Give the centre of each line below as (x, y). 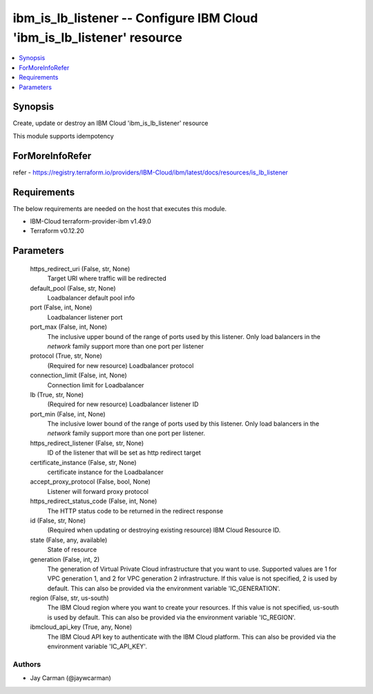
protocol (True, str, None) (66, 356)
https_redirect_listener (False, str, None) (87, 443)
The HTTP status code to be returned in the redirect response (135, 511)
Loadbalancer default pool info (91, 298)
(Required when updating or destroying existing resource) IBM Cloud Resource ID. (164, 530)
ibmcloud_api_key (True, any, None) (81, 627)
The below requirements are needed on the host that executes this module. (120, 208)
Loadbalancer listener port (85, 317)
